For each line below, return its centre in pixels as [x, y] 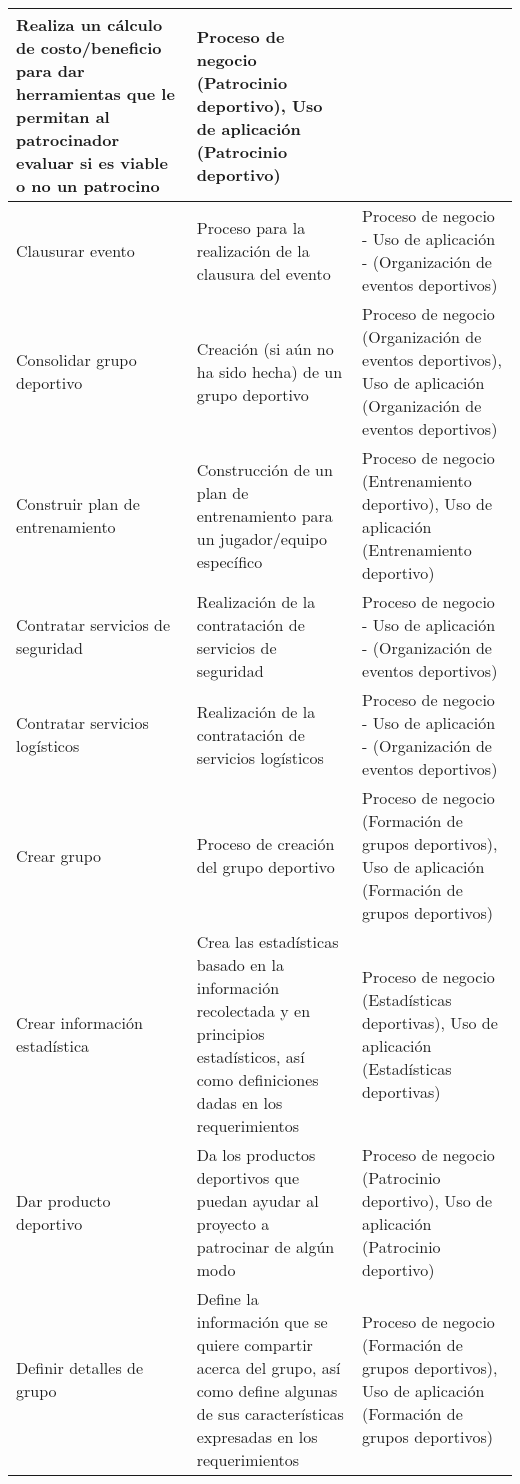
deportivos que [248, 1177]
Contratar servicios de [93, 624]
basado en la [240, 964]
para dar [50, 70]
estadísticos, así [250, 1056]
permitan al [63, 116]
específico [229, 561]
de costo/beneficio [89, 47]
